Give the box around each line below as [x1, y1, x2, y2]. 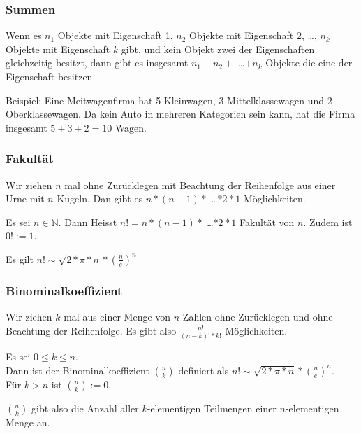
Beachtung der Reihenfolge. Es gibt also [6, 323, 177, 337]
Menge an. [6, 414, 50, 429]
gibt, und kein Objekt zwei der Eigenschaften [121, 41, 315, 56]
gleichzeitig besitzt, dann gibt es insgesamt [6, 55, 189, 70]
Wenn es [6, 28, 42, 43]
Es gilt [6, 251, 34, 266]
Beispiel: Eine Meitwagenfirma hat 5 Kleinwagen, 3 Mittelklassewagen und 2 [6, 92, 332, 107]
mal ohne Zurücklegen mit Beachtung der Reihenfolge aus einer [64, 177, 336, 192]
